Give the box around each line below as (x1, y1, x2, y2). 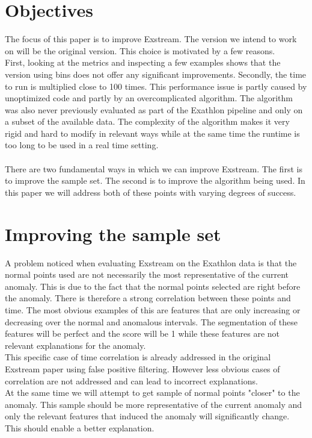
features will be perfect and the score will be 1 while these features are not (5, 327, 280, 340)
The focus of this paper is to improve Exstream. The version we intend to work (5, 33, 297, 45)
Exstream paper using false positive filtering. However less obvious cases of (5, 362, 280, 375)
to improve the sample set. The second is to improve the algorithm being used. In (5, 174, 305, 187)
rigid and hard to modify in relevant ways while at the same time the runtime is (5, 127, 300, 139)
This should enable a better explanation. (5, 421, 154, 434)
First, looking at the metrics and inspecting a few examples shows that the (5, 56, 281, 69)
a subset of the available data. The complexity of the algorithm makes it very (5, 115, 290, 128)
